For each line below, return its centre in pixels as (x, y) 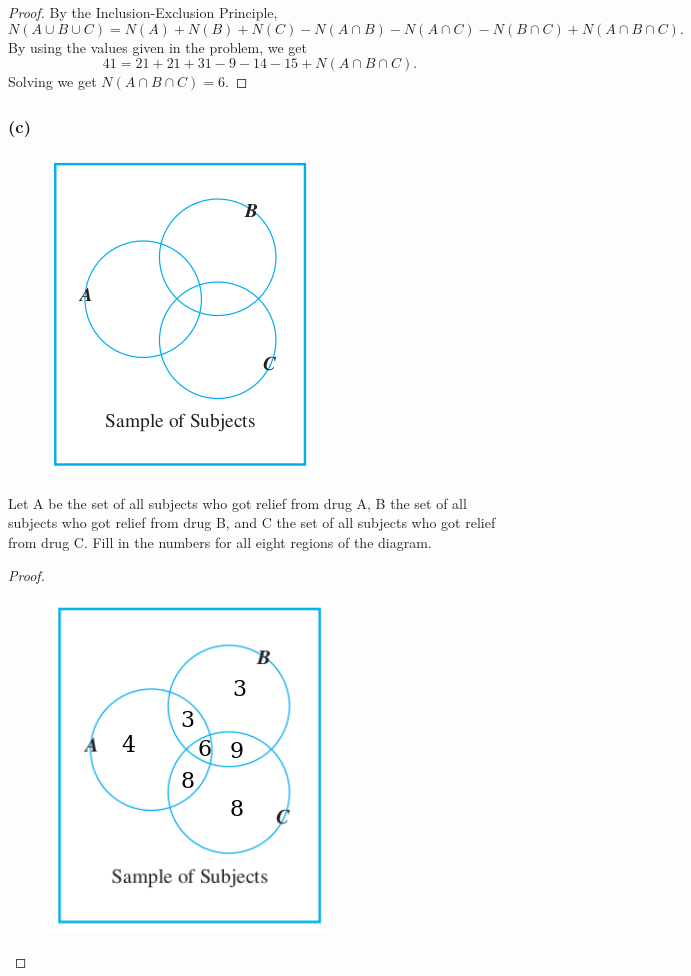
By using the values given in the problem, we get (158, 46)
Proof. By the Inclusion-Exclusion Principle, (143, 12)
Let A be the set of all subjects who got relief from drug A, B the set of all (237, 502)
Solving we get (52, 81)
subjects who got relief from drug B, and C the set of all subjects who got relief (252, 522)
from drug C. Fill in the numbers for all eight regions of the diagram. (220, 541)
